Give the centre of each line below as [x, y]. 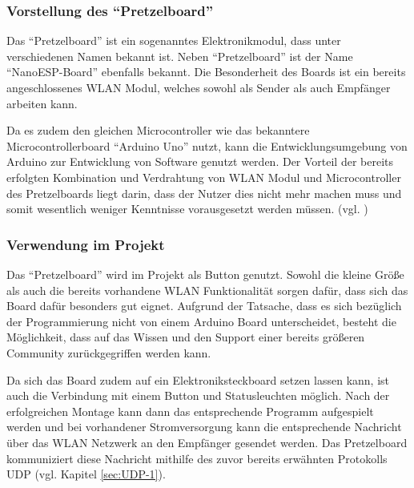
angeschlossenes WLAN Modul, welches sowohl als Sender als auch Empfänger [199, 87]
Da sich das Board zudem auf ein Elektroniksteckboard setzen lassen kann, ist [198, 379]
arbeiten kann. [42, 103]
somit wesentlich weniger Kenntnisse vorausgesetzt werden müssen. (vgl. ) [187, 209]
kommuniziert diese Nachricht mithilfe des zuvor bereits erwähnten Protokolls [197, 458]
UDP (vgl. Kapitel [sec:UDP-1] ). [86, 474]
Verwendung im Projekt [86, 244]
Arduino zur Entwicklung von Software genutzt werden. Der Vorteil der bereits [200, 161]
